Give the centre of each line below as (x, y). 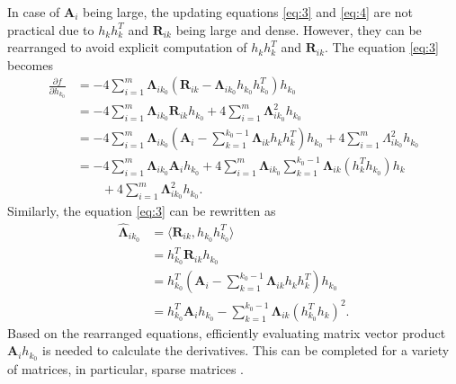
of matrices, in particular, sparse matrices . (126, 369)
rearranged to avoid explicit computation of (127, 47)
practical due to (51, 29)
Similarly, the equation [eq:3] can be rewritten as (142, 211)
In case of (34, 12)
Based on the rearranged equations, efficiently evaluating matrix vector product (227, 332)
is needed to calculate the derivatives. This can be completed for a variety (246, 350)
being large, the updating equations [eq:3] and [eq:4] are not (248, 12)
